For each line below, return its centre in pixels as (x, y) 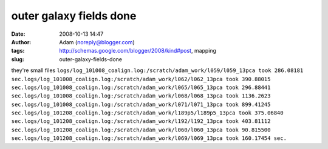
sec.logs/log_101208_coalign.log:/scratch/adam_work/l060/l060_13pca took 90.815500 (141, 130)
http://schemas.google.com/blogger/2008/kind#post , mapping (138, 51)
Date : (18, 34)
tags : (18, 51)
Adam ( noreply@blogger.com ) (97, 42)
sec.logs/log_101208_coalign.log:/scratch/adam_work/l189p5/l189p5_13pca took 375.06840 (147, 113)
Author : (21, 42)
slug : (18, 59)
